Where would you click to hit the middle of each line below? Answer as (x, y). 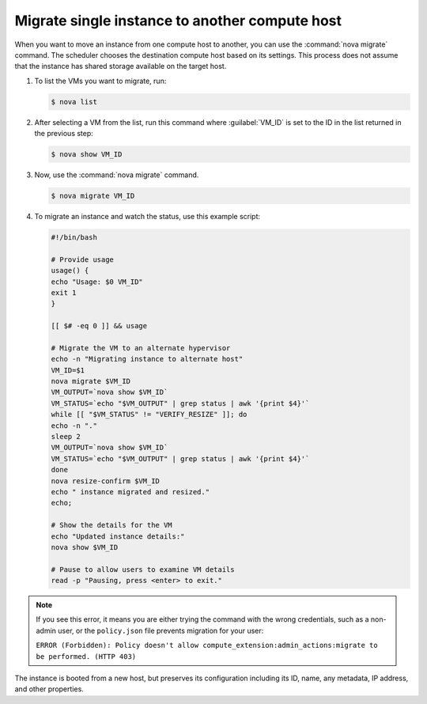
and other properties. (49, 689)
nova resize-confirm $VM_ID (105, 481)
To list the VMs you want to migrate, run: (100, 81)
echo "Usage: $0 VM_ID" (97, 282)
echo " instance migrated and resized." (130, 492)
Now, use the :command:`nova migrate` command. (117, 175)
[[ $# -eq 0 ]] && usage (99, 326)
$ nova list (74, 102)
